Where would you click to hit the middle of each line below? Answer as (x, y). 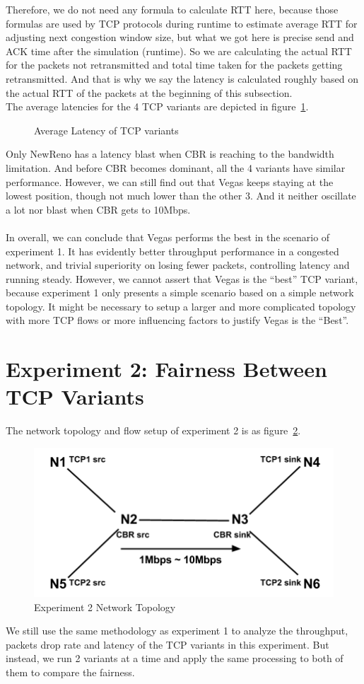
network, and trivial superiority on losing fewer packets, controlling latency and (178, 265)
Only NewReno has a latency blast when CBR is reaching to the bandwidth (170, 154)
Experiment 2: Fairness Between (166, 369)
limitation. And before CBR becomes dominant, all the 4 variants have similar (176, 167)
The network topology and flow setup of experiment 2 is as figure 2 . (153, 430)
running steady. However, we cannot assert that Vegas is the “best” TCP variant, (182, 278)
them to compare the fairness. (70, 672)
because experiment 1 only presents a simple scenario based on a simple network (180, 292)
